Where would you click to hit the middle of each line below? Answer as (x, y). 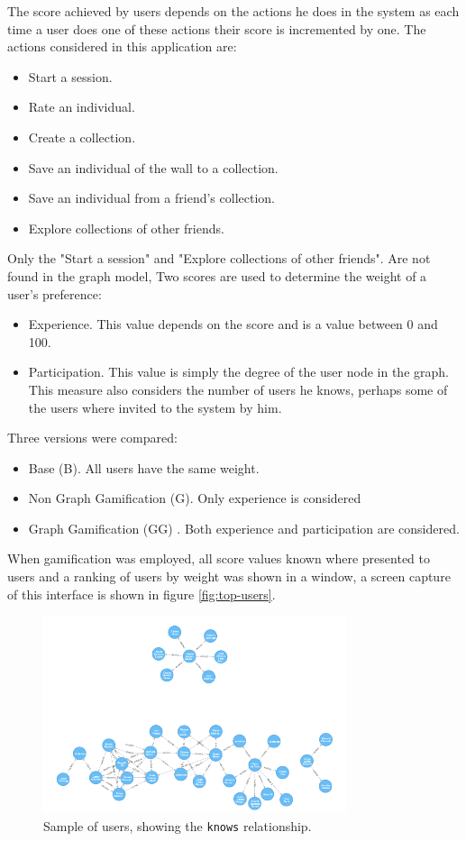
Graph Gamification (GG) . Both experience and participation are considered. (244, 528)
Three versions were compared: (92, 438)
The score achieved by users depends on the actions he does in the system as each (233, 11)
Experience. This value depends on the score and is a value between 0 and (233, 324)
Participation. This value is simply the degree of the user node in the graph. (238, 372)
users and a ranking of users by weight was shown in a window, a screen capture (229, 576)
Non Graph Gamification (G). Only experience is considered (195, 498)
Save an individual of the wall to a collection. (153, 167)
